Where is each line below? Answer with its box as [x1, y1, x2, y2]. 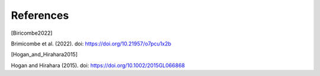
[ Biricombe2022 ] [11, 29, 53, 37]
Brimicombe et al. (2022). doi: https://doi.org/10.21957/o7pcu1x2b [11, 40, 172, 47]
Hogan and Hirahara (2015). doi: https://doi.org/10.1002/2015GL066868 [11, 62, 185, 69]
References [11, 9, 69, 22]
